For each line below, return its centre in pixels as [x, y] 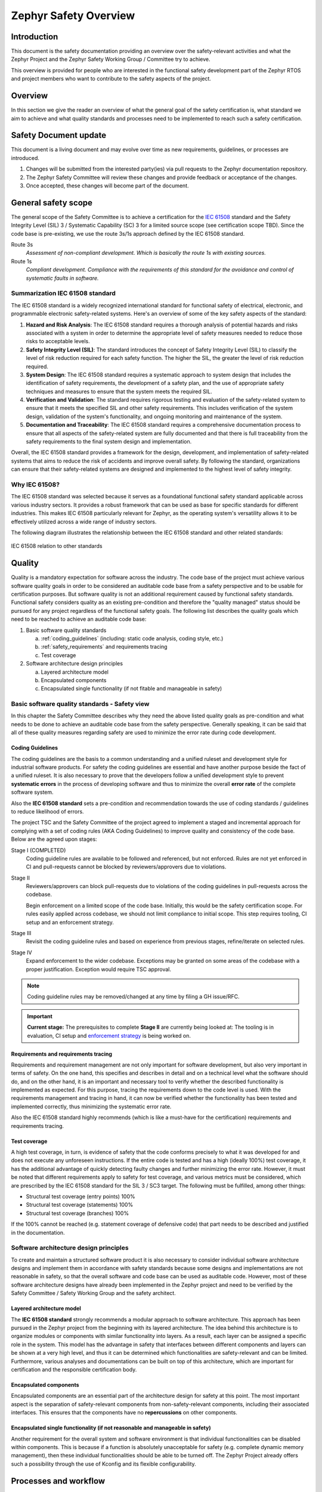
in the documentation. [38, 1232]
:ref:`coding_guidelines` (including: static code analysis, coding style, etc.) [132, 638]
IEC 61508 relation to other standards [57, 546]
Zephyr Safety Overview [73, 16]
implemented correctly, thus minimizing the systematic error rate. [91, 1106]
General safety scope [52, 203]
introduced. [25, 158]
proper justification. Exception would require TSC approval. [98, 969]
